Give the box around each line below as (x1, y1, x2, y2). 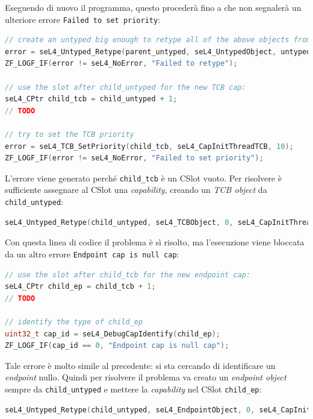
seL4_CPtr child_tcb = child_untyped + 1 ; (5, 95, 178, 104)
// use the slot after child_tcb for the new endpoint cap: (5, 270, 251, 279)
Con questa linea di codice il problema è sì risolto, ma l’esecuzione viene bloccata (5, 236, 305, 248)
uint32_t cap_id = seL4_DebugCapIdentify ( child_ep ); (5, 329, 221, 338)
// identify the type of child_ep (5, 317, 143, 326)
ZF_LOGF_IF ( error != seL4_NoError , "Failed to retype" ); (5, 59, 238, 68)
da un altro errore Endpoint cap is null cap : (5, 247, 179, 260)
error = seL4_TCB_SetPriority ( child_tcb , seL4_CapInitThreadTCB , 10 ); (5, 142, 294, 151)
